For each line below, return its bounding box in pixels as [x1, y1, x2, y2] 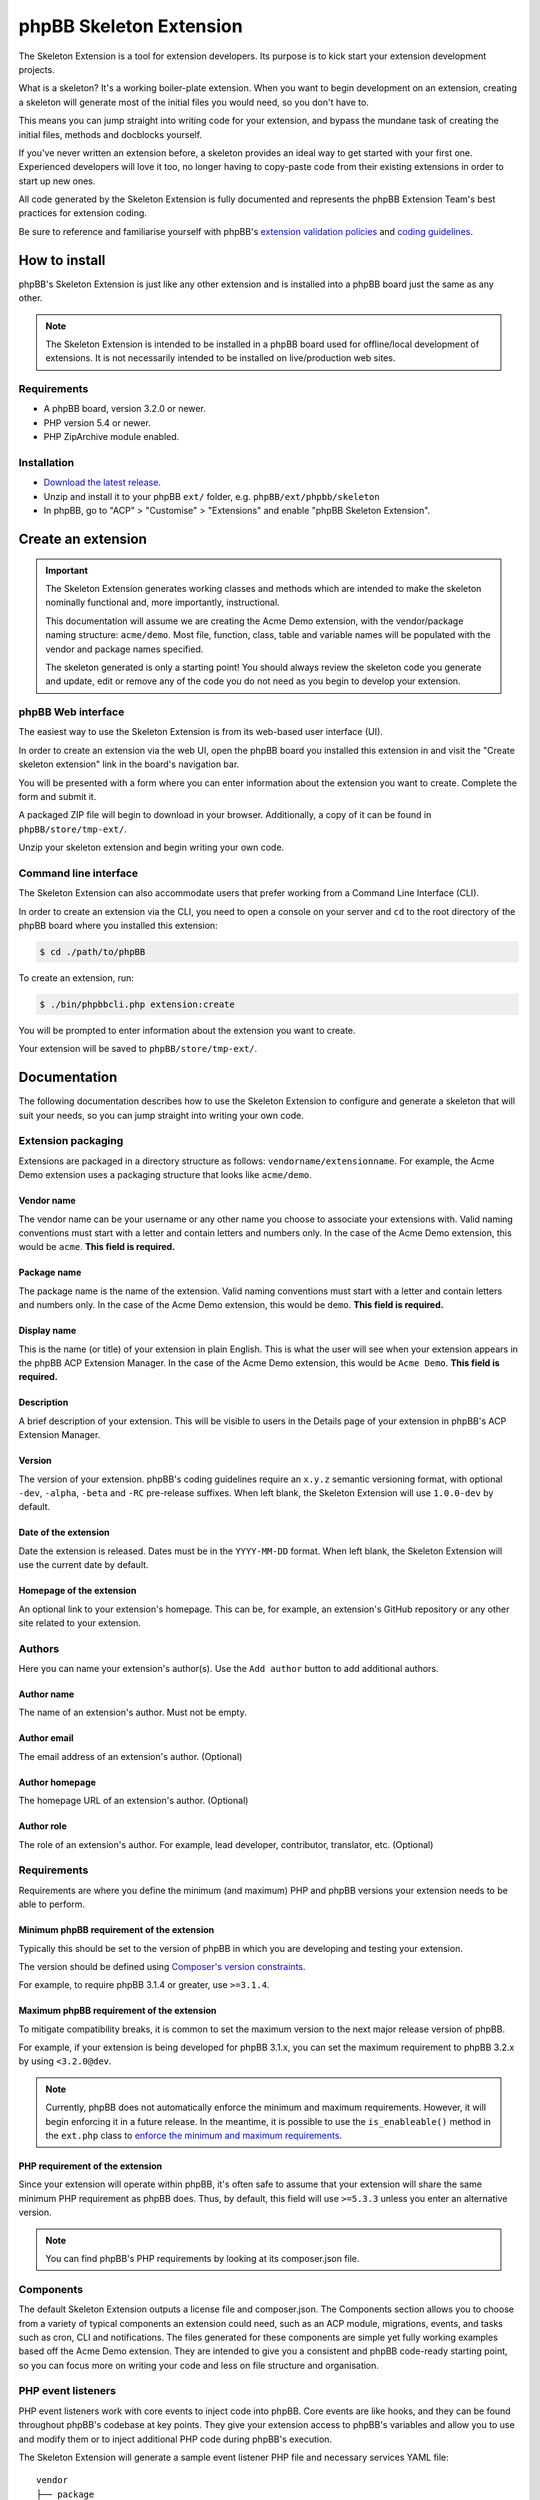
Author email [18, 1732, 74, 1744]
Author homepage [18, 1776, 97, 1788]
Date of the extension [18, 1526, 110, 1539]
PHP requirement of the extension [18, 2160, 163, 2172]
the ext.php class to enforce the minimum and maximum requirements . [45, 2130, 343, 2142]
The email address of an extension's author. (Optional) [18, 1750, 243, 1762]
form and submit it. [18, 791, 97, 802]
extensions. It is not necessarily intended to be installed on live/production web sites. [45, 352, 396, 364]
